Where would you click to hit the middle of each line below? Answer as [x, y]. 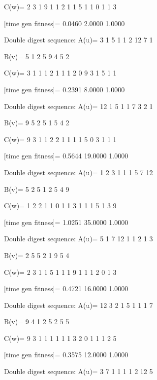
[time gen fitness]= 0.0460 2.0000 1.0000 [64, 23]
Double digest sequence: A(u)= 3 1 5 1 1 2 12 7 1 [78, 40]
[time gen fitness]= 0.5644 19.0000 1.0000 [66, 156]
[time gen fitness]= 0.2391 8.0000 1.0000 [64, 89]
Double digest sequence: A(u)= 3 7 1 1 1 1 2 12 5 [78, 371]
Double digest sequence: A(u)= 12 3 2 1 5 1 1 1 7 [78, 305]
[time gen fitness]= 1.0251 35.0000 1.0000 [66, 222]
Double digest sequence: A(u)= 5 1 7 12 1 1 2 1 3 [78, 239]
